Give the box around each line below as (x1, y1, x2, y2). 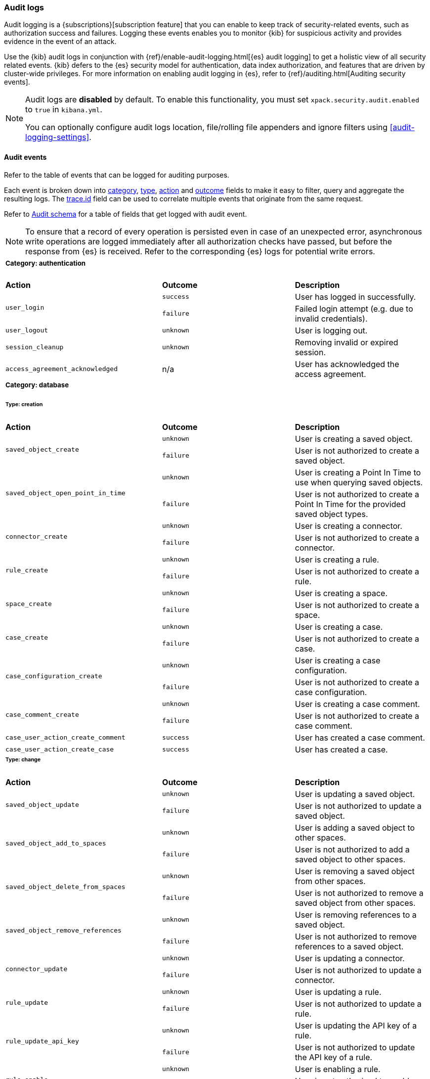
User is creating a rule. (295, 554, 379, 564)
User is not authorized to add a (295, 844, 410, 854)
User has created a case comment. (295, 732, 425, 743)
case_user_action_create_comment (5, 734, 126, 742)
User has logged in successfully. (295, 291, 416, 302)
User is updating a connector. (295, 953, 405, 963)
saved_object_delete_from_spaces (5, 883, 126, 891)
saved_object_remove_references (5, 927, 122, 935)
